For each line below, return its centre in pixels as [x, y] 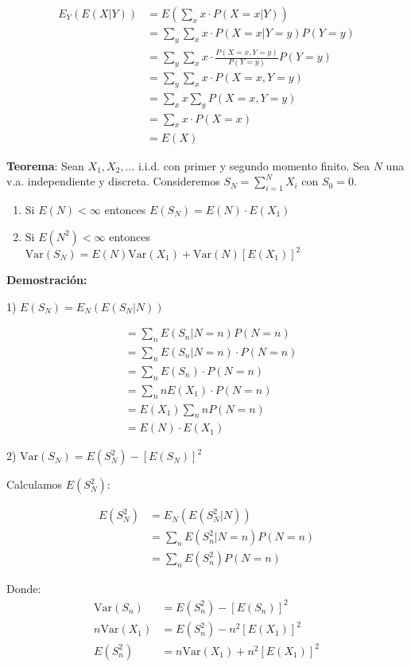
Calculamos [35, 484]
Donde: [24, 589]
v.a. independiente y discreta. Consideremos [113, 181]
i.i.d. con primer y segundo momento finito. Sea [254, 165]
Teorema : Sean [45, 165]
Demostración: [47, 279]
